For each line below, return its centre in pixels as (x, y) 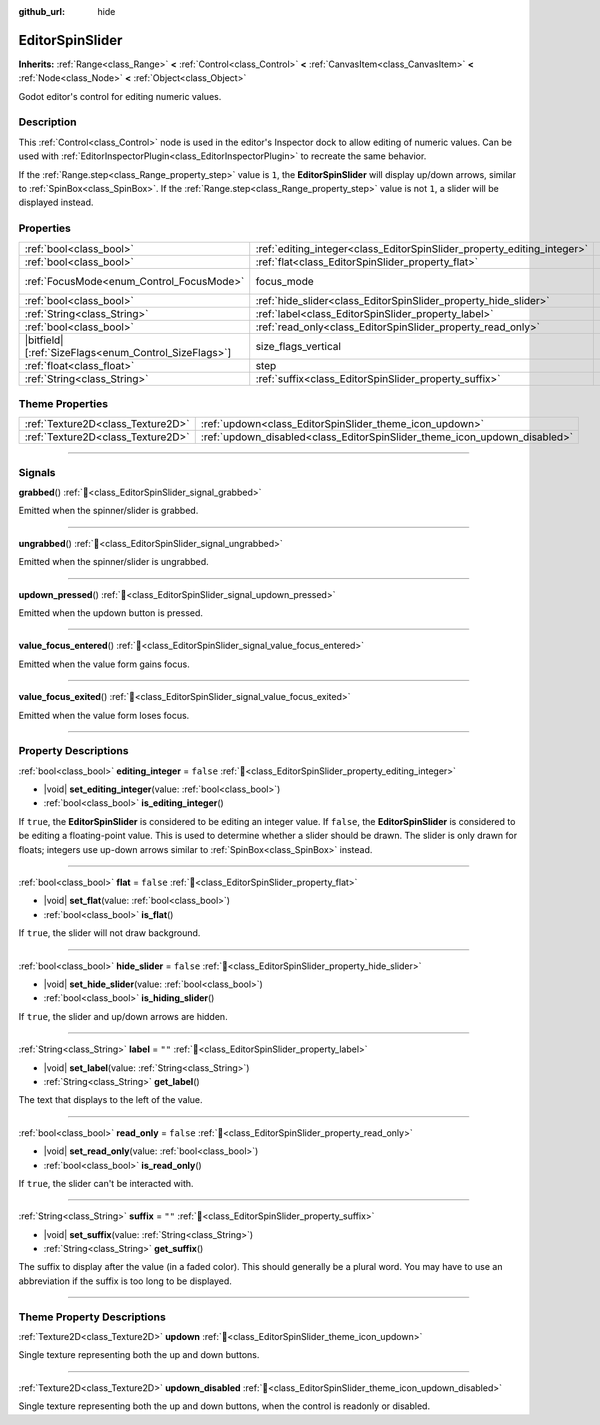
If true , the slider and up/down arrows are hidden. (123, 1016)
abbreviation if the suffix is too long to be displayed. (125, 1281)
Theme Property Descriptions (92, 1317)
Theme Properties (63, 403)
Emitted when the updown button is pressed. (111, 612)
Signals (37, 472)
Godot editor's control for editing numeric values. (120, 96)
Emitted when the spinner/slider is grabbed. (108, 511)
